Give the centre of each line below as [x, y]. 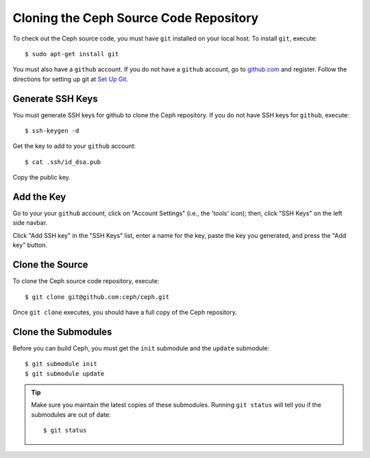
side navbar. [30, 223]
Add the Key [39, 197]
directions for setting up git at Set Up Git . [71, 79]
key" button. [30, 245]
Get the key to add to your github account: [74, 146]
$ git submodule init [61, 364]
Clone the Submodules [62, 332]
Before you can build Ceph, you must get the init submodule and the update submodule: [141, 348]
